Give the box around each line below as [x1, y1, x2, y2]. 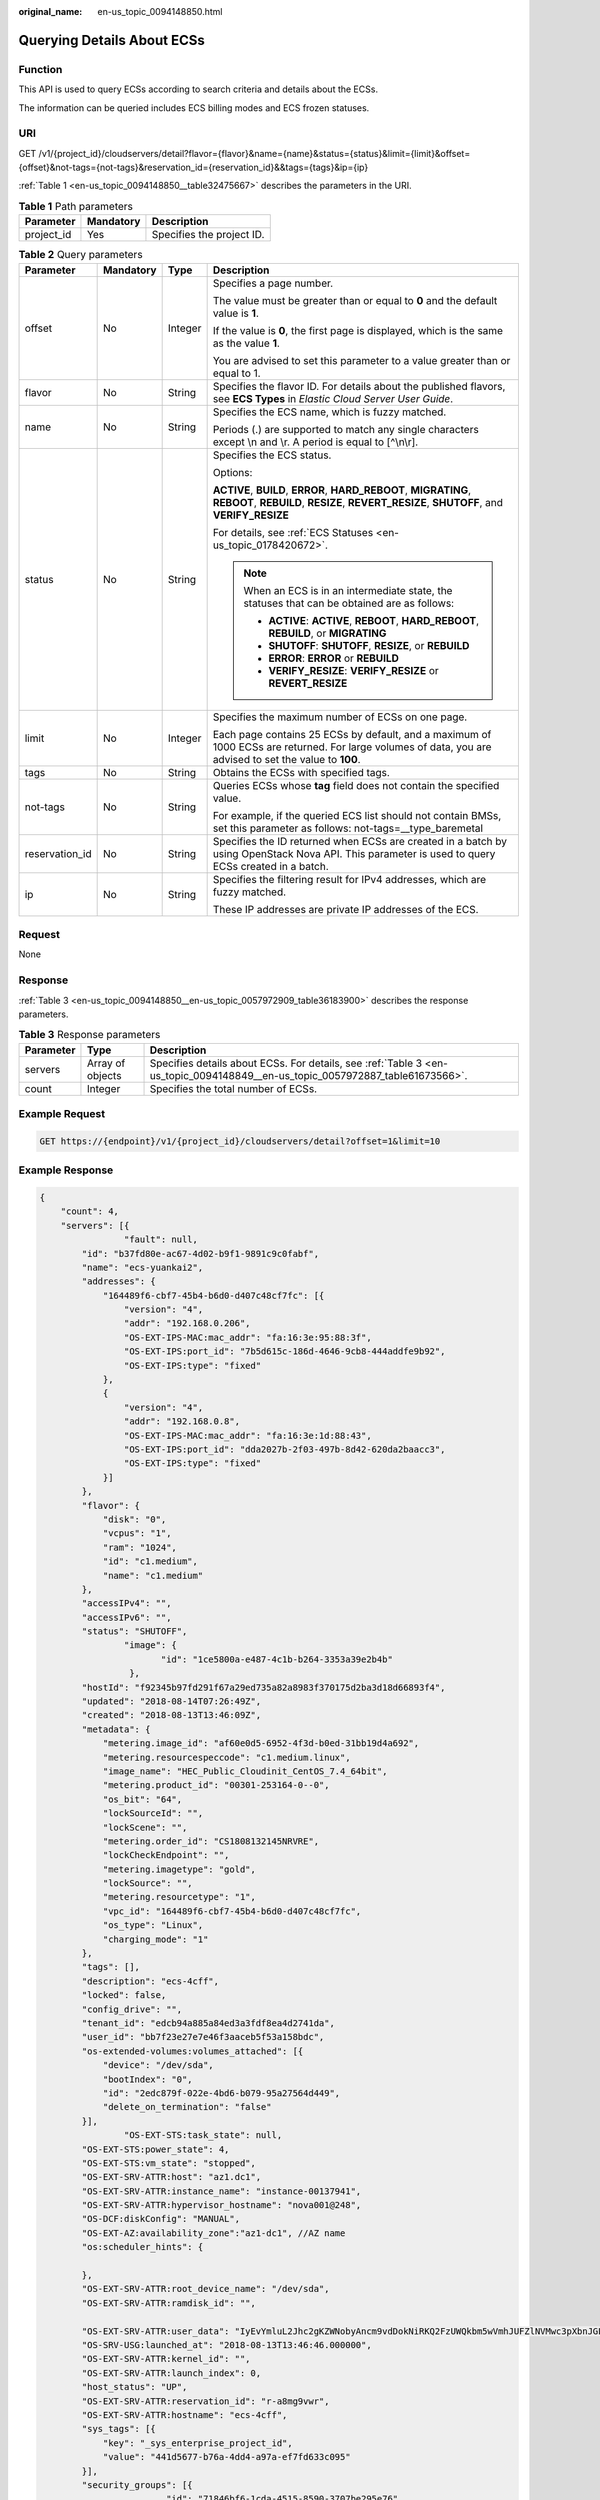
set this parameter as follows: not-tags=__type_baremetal [212, 821, 484, 835]
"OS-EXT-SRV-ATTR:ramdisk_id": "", [81, 2297, 257, 2309]
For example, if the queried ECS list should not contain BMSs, [212, 808, 502, 822]
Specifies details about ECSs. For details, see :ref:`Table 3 [149, 1056, 423, 1070]
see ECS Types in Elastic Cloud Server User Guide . [212, 391, 454, 405]
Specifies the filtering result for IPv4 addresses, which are [212, 872, 487, 886]
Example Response [18, 1163, 114, 1177]
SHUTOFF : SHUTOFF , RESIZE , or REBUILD [268, 638, 470, 652]
